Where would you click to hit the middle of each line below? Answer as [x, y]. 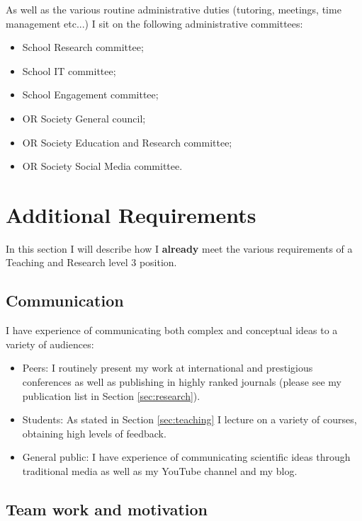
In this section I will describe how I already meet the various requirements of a [179, 248]
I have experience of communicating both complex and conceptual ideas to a [172, 330]
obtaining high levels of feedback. [94, 433]
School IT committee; [69, 70]
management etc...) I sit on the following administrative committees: [154, 23]
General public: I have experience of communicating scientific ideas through [186, 457]
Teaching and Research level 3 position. [91, 262]
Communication [65, 300]
